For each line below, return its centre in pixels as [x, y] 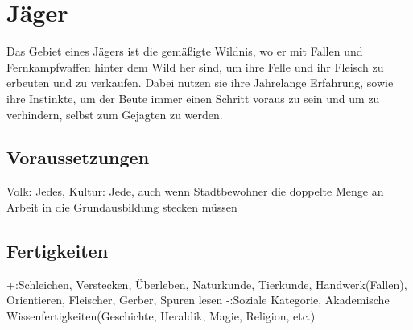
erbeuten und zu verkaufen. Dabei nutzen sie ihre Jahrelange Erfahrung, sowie [200, 82]
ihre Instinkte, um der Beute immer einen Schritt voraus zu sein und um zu [193, 98]
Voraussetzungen [78, 157]
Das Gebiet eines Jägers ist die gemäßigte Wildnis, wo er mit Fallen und [185, 51]
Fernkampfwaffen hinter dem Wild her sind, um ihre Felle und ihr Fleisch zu [195, 66]
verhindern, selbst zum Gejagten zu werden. [115, 114]
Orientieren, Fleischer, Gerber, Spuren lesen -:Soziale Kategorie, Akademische [198, 300]
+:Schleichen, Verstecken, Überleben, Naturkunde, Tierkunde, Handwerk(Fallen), [207, 284]
